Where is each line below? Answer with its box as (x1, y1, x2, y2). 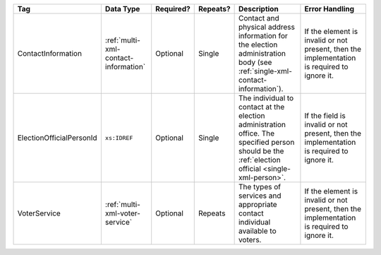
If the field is (304, 111, 346, 120)
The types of (238, 182, 282, 191)
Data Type (104, 4, 140, 13)
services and (238, 191, 282, 201)
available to (238, 226, 277, 236)
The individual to (238, 93, 294, 102)
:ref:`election (238, 155, 282, 165)
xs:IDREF (104, 134, 133, 141)
